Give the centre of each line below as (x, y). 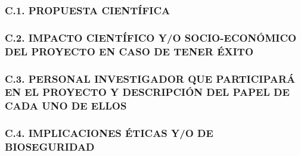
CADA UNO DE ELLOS (66, 106)
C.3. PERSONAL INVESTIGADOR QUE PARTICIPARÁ (150, 78)
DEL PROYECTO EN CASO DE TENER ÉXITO (129, 51)
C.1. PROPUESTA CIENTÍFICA (88, 10)
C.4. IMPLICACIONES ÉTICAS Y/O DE (109, 133)
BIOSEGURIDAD (50, 147)
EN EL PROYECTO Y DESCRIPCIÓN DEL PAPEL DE (147, 92)
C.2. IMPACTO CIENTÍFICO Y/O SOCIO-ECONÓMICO (151, 37)
